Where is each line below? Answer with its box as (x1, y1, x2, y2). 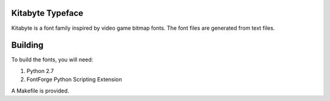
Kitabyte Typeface (11, 8, 84, 18)
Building (11, 40, 44, 50)
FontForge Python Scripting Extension (26, 76, 122, 83)
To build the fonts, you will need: (11, 56, 94, 63)
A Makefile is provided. (11, 87, 70, 94)
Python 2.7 (26, 67, 54, 74)
